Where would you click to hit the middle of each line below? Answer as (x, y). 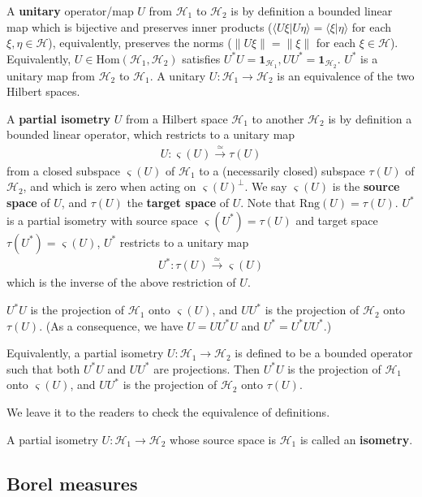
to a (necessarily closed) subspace (282, 170)
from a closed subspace (63, 170)
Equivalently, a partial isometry (85, 353)
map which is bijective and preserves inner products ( (140, 26)
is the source (366, 186)
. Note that (268, 203)
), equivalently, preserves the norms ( (140, 43)
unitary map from (51, 75)
